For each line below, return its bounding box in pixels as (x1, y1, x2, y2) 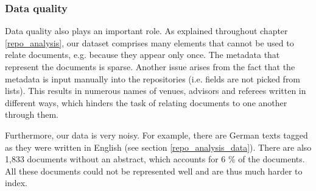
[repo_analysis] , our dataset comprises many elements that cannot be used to (5, 36, 294, 49)
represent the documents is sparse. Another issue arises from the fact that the (5, 60, 295, 73)
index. (5, 176, 27, 189)
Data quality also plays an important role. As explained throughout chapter (5, 24, 288, 37)
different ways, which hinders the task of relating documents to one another (5, 96, 287, 109)
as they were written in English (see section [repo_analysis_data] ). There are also (5, 140, 312, 153)
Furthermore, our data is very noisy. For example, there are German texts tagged (5, 128, 308, 141)
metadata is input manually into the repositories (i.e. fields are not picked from (5, 72, 301, 85)
